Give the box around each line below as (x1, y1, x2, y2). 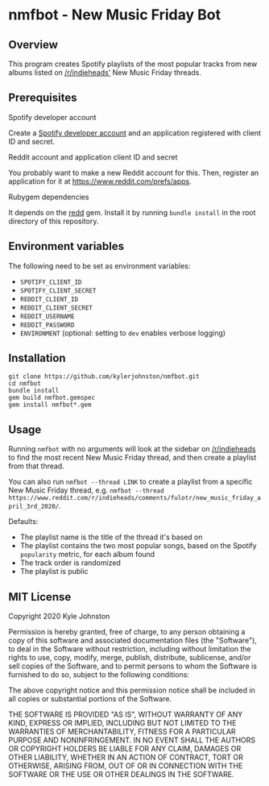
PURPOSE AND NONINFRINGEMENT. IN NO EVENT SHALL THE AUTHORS (8, 735, 256, 745)
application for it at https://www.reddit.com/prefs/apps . (8, 176, 192, 186)
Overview (8, 38, 59, 52)
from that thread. (8, 461, 64, 471)
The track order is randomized (19, 558, 121, 568)
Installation (8, 351, 66, 365)
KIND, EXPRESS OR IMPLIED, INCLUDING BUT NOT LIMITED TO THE (8, 718, 237, 728)
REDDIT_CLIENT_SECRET (19, 304, 93, 312)
